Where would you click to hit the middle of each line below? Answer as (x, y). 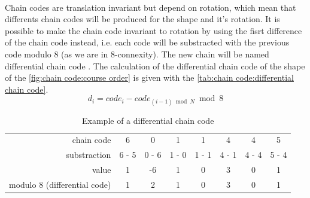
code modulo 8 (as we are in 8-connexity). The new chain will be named (137, 54)
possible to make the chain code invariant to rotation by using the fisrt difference (154, 30)
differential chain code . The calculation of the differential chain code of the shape (155, 66)
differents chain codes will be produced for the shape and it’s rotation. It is (142, 19)
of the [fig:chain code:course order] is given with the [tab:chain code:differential (149, 77)
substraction (89, 155)
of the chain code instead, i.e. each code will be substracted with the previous (147, 42)
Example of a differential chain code (148, 120)
